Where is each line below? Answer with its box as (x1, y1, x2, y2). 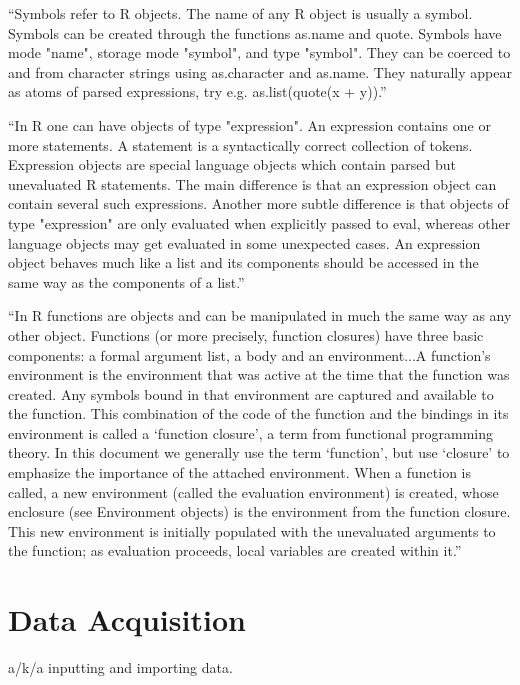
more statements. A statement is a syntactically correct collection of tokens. (8, 134, 473, 155)
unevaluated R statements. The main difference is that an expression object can (8, 173, 497, 194)
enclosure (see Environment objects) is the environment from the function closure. (8, 501, 511, 522)
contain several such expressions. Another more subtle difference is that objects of (8, 193, 509, 214)
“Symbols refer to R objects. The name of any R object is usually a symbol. (8, 3, 473, 23)
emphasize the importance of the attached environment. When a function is (8, 462, 472, 483)
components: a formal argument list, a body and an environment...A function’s (8, 344, 491, 365)
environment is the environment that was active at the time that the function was (8, 364, 510, 385)
